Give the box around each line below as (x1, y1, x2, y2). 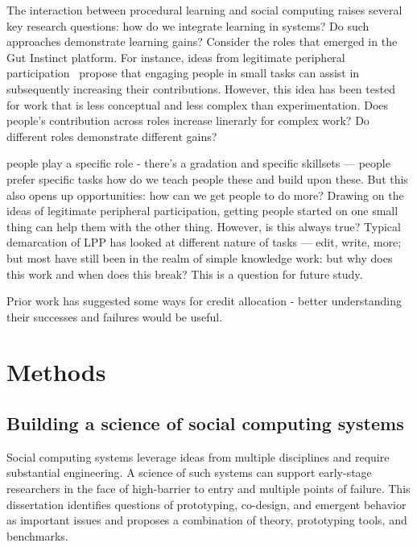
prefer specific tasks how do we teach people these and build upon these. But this (6, 170, 408, 187)
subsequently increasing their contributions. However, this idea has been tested (6, 80, 395, 97)
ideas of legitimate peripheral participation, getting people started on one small (6, 202, 398, 219)
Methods (6, 355, 106, 388)
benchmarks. (6, 527, 68, 544)
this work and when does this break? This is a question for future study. (6, 265, 363, 282)
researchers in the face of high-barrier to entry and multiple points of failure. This (6, 480, 411, 497)
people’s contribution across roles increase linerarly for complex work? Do (6, 112, 370, 129)
